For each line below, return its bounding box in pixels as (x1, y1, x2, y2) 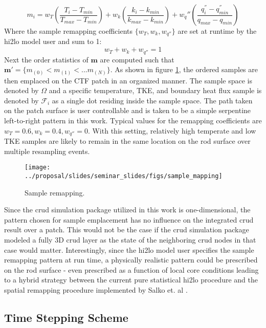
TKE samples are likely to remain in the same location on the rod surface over (4, 136, 251, 146)
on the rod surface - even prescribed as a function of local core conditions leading (4, 264, 259, 275)
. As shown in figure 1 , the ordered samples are (110, 64, 258, 75)
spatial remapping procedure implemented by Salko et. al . (4, 284, 188, 295)
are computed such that (100, 54, 174, 64)
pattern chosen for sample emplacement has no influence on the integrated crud (4, 214, 254, 225)
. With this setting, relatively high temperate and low (87, 125, 256, 136)
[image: (25, 164, 51, 171)
